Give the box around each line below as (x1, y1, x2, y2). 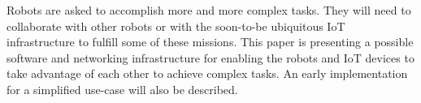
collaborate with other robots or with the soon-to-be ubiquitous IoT (7, 17, 345, 34)
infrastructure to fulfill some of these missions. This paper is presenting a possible (7, 33, 414, 50)
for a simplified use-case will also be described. (7, 80, 238, 97)
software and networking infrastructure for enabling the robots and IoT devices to (7, 49, 414, 66)
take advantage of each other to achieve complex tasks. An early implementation (7, 65, 408, 82)
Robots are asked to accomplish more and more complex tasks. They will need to (7, 2, 411, 18)
